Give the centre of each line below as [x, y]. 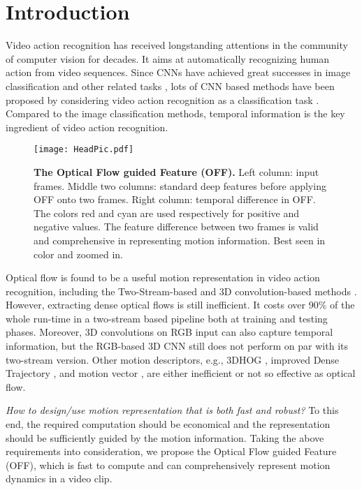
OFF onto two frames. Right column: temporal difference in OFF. [175, 199]
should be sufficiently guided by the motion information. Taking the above [165, 437]
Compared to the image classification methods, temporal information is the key [175, 113]
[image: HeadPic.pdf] [84, 150]
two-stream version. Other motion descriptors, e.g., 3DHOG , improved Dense [173, 359]
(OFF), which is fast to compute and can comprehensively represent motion [168, 465]
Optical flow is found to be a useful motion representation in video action [163, 277]
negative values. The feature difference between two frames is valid [176, 227]
